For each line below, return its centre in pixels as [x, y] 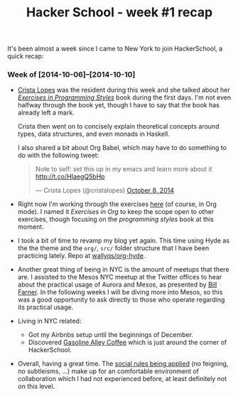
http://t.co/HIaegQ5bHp [70, 177]
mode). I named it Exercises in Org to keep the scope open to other [116, 212]
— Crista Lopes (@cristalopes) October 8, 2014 [104, 191]
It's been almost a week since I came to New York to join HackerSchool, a [115, 49]
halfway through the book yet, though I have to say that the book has [119, 105]
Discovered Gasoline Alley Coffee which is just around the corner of [128, 343]
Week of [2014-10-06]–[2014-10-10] [71, 75]
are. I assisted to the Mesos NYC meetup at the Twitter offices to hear [120, 277]
